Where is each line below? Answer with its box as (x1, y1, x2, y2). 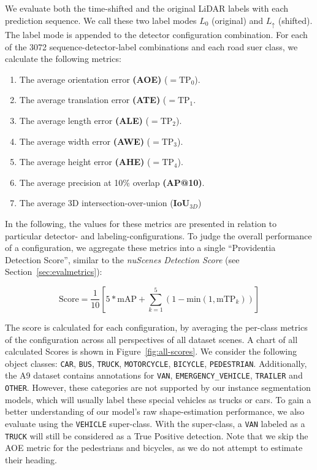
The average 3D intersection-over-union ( (19, 196, 174, 209)
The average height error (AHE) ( (19, 155, 151, 168)
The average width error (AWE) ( (19, 134, 151, 147)
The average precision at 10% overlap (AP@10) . (19, 175, 205, 188)
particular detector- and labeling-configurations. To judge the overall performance (5, 229, 312, 242)
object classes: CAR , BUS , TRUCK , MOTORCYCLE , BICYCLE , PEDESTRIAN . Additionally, (5, 356, 307, 369)
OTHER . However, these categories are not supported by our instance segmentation (5, 381, 311, 394)
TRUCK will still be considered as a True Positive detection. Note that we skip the (5, 429, 308, 442)
